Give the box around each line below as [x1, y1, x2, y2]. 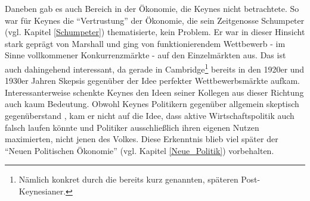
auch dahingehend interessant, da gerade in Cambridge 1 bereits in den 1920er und [5, 61, 305, 75]
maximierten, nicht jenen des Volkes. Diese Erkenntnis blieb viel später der [5, 133, 278, 145]
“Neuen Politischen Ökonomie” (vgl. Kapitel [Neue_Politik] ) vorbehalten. [5, 144, 274, 156]
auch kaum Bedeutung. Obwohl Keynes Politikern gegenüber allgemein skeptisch [5, 98, 299, 110]
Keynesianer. [18, 184, 66, 197]
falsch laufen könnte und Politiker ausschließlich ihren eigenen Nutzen [5, 121, 259, 133]
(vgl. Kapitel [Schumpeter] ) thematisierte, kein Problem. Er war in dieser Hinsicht [5, 26, 305, 38]
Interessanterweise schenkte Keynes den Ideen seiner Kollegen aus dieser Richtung [5, 86, 304, 98]
